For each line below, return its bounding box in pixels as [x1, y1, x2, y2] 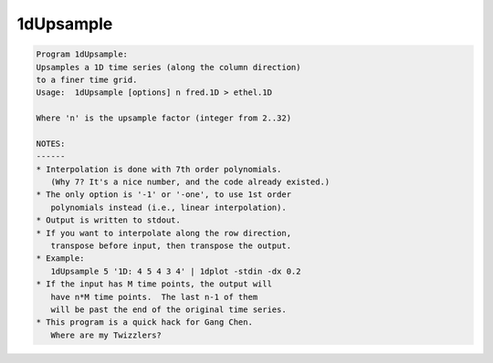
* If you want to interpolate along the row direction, [36, 228, 292, 238]
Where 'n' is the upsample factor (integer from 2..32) [36, 113, 292, 123]
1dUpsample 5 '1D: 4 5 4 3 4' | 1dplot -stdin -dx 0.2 [50, 265, 301, 276]
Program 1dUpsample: [36, 49, 128, 59]
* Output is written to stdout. [36, 215, 182, 225]
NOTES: [36, 138, 66, 149]
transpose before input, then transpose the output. [50, 241, 292, 251]
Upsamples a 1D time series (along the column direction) [36, 62, 301, 72]
